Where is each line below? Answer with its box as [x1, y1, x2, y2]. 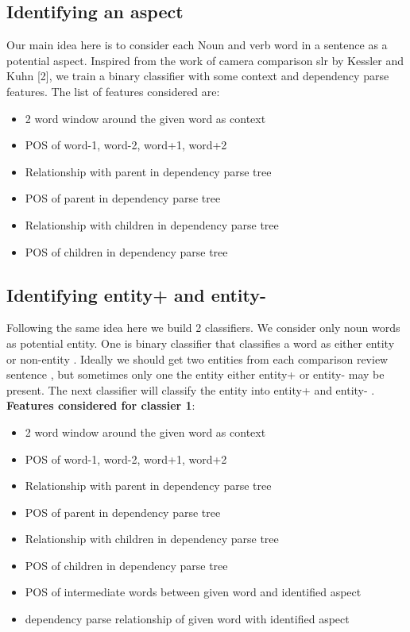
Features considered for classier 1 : [6, 397, 195, 414]
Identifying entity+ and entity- [6, 282, 267, 306]
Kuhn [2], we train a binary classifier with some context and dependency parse [6, 67, 389, 84]
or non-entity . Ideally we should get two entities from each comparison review [6, 350, 389, 367]
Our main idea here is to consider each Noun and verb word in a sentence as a [6, 37, 388, 53]
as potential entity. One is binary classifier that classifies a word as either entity [6, 334, 395, 351]
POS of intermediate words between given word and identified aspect [25, 584, 362, 600]
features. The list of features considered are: [6, 83, 220, 99]
